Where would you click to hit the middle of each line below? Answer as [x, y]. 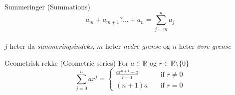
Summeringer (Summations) [48, 6]
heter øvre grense [205, 46]
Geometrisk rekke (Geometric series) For [67, 62]
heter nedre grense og [137, 46]
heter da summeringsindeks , [52, 46]
